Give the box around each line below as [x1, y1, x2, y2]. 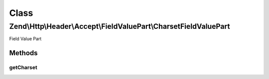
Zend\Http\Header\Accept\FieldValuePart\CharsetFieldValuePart [9, 22, 230, 31]
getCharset [9, 64, 37, 71]
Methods [9, 49, 38, 57]
